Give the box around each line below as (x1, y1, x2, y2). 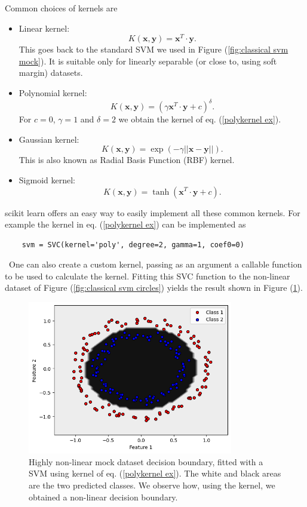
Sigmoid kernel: (19, 173, 75, 186)
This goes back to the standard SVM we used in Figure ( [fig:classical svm (19, 43, 288, 56)
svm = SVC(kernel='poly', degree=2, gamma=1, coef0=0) (22, 240, 244, 249)
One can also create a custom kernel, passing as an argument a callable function (8, 258, 302, 271)
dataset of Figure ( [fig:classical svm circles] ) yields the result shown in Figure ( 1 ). (5, 281, 303, 294)
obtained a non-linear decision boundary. (29, 490, 178, 503)
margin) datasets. (19, 66, 83, 79)
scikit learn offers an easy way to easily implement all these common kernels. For (5, 206, 300, 219)
